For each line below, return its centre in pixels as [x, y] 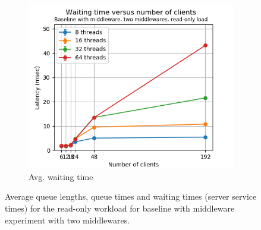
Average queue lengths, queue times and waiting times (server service [131, 196]
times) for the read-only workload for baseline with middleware [120, 208]
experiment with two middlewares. [67, 220]
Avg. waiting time [61, 176]
